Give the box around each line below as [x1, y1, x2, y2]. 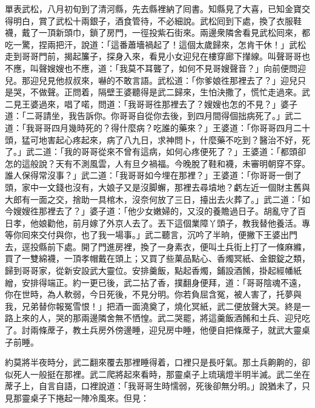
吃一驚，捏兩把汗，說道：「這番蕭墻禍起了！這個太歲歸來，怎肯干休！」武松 [5, 38, 306, 50]
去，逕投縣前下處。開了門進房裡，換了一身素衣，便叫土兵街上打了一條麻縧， [5, 240, 310, 253]
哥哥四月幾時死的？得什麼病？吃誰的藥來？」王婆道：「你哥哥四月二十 [34, 121, 310, 134]
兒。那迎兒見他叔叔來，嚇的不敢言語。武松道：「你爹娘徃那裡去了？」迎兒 [5, 73, 297, 86]
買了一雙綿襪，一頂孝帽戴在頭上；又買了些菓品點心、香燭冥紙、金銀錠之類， [5, 252, 310, 265]
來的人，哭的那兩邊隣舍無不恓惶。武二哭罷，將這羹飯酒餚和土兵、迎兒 [21, 311, 302, 324]
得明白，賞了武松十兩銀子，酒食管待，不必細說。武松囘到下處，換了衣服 [5, 14, 293, 27]
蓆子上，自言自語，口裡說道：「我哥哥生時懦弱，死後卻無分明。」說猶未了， [5, 379, 302, 392]
